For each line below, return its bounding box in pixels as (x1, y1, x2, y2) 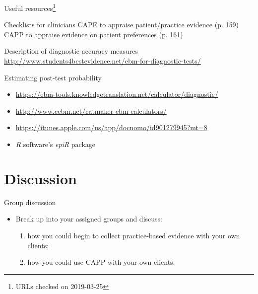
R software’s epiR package (15, 139, 96, 149)
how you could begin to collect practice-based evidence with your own (27, 230, 240, 240)
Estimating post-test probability (4, 72, 102, 82)
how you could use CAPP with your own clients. (27, 257, 175, 267)
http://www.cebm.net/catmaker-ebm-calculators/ (15, 105, 167, 116)
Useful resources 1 (4, 1, 56, 13)
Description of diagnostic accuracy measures (4, 46, 138, 56)
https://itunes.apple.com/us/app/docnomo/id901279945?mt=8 (15, 122, 207, 133)
